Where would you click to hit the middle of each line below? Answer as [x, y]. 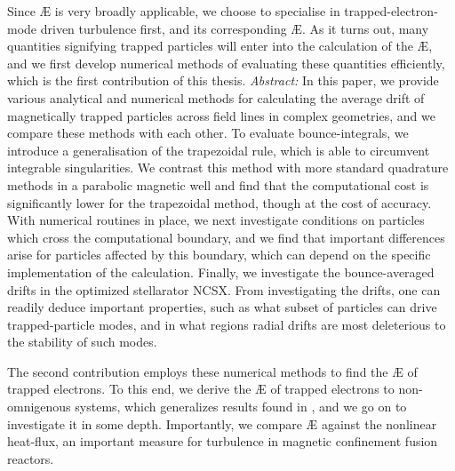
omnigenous [39, 407]
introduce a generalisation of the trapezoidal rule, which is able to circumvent [219, 150]
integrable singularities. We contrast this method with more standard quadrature [228, 168]
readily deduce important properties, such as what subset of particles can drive [222, 307]
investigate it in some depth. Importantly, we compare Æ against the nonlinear [222, 423]
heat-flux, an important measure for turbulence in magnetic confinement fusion [223, 441]
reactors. [31, 458]
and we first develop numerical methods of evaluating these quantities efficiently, [226, 63]
